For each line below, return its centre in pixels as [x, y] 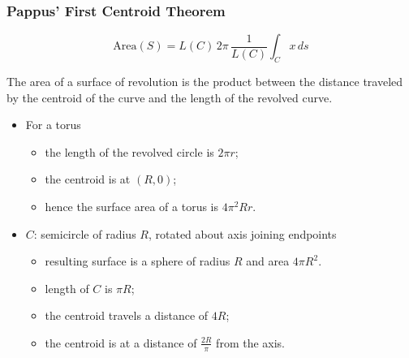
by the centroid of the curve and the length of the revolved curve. [170, 97]
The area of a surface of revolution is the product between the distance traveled [205, 82]
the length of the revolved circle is [129, 151]
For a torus [53, 125]
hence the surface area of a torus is [132, 206]
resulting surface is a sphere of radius [138, 261]
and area [268, 261]
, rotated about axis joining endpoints [242, 233]
